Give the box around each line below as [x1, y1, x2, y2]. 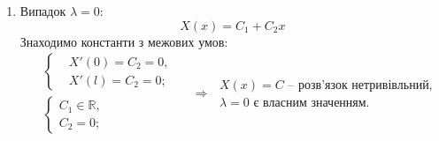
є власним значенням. [253, 97, 370, 110]
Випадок [19, 2, 66, 19]
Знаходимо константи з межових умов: [19, 32, 228, 50]
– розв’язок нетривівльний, [288, 79, 433, 93]
